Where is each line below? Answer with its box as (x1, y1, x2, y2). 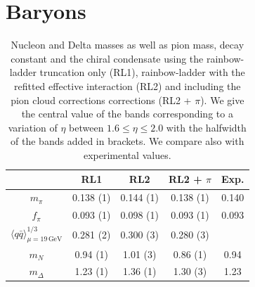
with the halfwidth (166, 120, 247, 134)
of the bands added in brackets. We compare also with (11, 134, 244, 148)
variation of (8, 120, 58, 134)
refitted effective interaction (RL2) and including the (14, 78, 241, 93)
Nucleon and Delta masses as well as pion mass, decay (11, 37, 244, 52)
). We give (200, 92, 244, 107)
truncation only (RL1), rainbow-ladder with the (39, 65, 245, 79)
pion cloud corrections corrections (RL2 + (11, 92, 192, 107)
